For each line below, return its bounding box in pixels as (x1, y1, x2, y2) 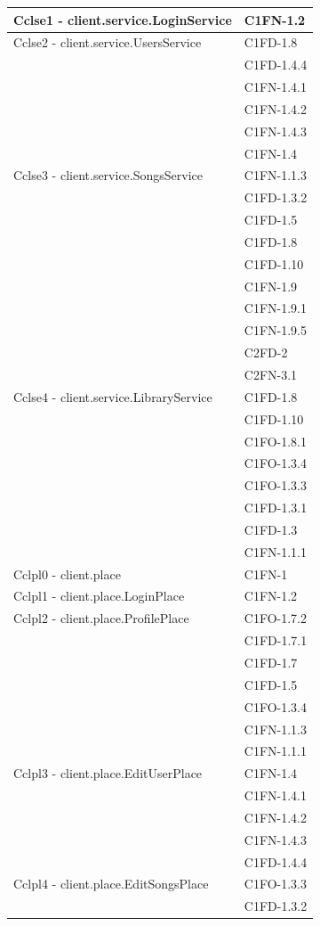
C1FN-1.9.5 (244, 321, 308, 340)
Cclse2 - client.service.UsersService (13, 33, 202, 52)
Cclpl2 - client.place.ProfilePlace (13, 609, 189, 627)
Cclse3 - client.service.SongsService (13, 166, 203, 184)
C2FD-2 (244, 343, 288, 362)
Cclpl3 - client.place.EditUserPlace (13, 764, 203, 783)
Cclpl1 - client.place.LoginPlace (13, 586, 185, 605)
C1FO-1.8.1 (244, 431, 308, 450)
